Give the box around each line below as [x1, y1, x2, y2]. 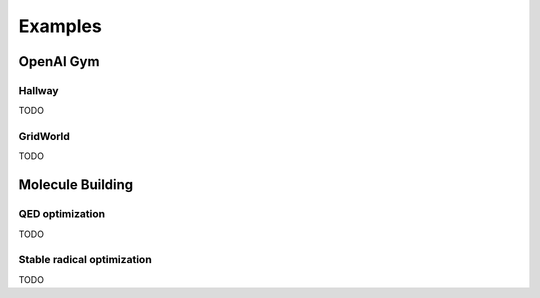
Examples [18, 15, 102, 37]
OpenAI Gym [18, 53, 100, 70]
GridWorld [18, 130, 70, 144]
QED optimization [18, 207, 105, 221]
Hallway [18, 83, 59, 97]
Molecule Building [18, 176, 134, 194]
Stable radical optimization [18, 253, 152, 267]
